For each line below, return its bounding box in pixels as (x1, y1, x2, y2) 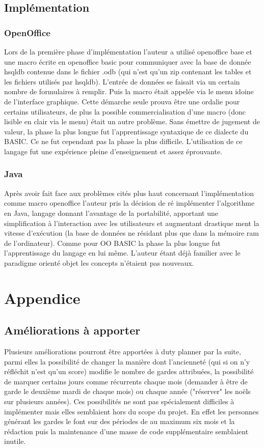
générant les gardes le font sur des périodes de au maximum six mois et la (4, 416, 235, 427)
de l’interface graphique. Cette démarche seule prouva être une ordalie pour (4, 96, 240, 106)
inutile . (4, 436, 26, 446)
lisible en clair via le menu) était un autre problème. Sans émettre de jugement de (4, 116, 260, 127)
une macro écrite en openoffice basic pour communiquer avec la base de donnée (4, 56, 251, 67)
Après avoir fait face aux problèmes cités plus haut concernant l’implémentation (4, 187, 254, 198)
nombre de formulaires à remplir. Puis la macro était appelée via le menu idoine (4, 86, 254, 97)
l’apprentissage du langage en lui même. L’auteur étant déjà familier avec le (4, 247, 241, 258)
